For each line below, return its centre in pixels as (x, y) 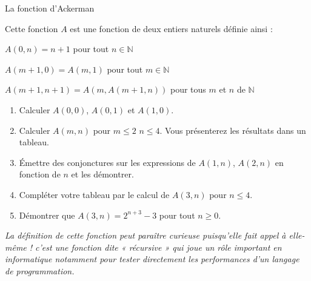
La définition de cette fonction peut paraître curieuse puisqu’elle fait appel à (145, 235)
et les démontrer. (102, 174)
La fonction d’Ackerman (50, 8)
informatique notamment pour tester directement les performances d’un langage (152, 259)
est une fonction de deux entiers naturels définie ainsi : (171, 28)
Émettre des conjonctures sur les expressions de (107, 162)
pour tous (188, 89)
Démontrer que (47, 215)
